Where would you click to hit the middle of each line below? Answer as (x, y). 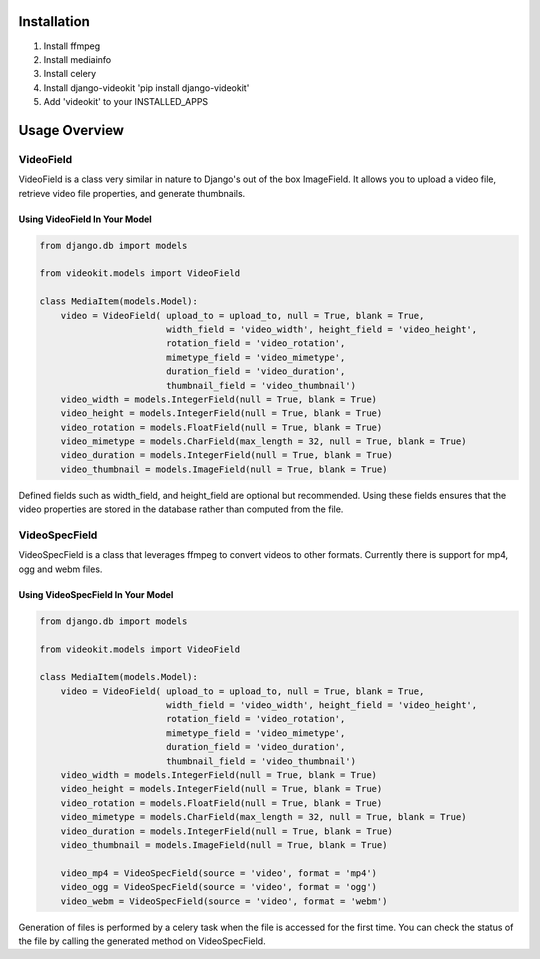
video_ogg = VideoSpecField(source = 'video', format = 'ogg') (219, 887)
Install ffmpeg (72, 46)
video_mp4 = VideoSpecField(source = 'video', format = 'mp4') (219, 873)
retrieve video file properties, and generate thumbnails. (132, 193)
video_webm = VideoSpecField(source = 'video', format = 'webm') (224, 901)
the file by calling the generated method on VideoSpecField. (142, 941)
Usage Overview (71, 130)
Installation (54, 21)
